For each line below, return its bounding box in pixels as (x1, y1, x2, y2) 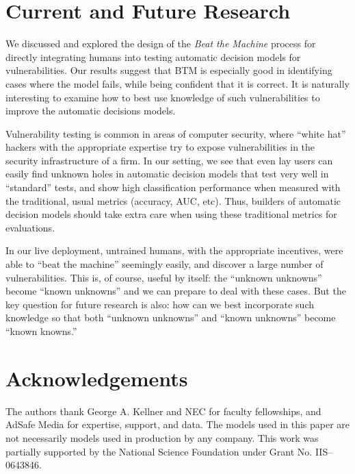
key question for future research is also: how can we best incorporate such (5, 297, 314, 311)
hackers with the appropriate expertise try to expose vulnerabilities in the (5, 140, 315, 154)
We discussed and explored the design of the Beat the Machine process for (5, 36, 316, 51)
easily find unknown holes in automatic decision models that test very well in (5, 166, 329, 181)
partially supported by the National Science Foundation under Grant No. (5, 444, 313, 458)
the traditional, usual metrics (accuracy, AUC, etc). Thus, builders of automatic (5, 193, 341, 208)
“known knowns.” (5, 324, 77, 338)
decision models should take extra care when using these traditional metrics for (5, 207, 337, 221)
